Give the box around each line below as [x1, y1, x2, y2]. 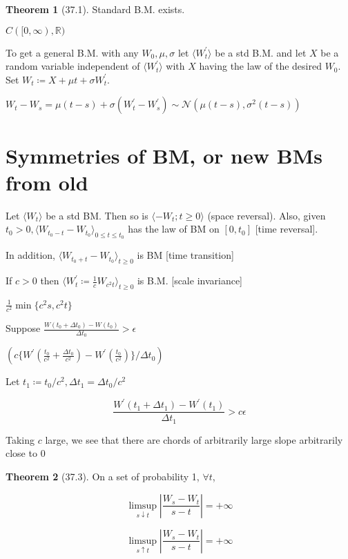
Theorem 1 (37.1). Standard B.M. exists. [6, 2, 185, 16]
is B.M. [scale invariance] [137, 273, 243, 288]
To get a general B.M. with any [6, 45, 139, 59]
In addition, [6, 248, 55, 262]
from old [6, 168, 88, 196]
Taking [6, 432, 35, 447]
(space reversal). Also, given [207, 208, 326, 222]
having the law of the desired [199, 59, 322, 73]
